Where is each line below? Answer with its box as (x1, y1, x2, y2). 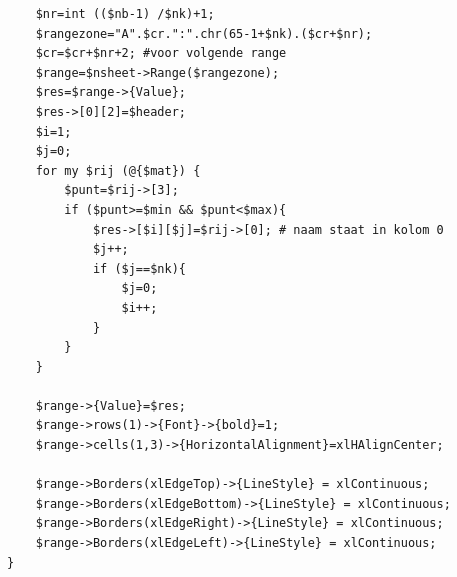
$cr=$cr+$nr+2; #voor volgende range (35, 46, 287, 61)
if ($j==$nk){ (92, 261, 186, 276)
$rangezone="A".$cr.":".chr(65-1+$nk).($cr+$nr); (35, 26, 373, 41)
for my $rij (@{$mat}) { (35, 163, 201, 178)
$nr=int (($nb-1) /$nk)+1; (35, 7, 215, 21)
